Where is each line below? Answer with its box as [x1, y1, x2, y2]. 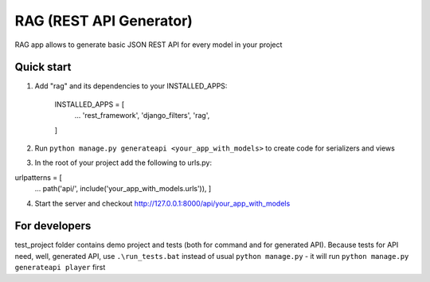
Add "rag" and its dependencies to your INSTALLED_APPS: [34, 81, 228, 91]
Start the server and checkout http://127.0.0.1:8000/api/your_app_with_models [34, 198, 291, 208]
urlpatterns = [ [14, 172, 63, 182]
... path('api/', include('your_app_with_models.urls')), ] [34, 184, 212, 194]
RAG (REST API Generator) [14, 12, 193, 29]
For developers [14, 219, 92, 233]
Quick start [14, 61, 72, 74]
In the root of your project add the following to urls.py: [34, 158, 213, 167]
